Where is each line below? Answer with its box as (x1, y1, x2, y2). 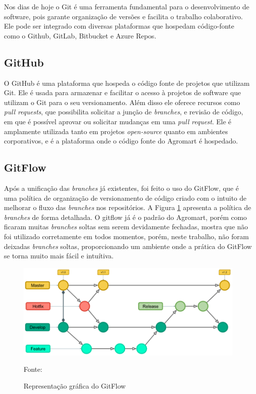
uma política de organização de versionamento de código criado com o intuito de (4, 192, 247, 203)
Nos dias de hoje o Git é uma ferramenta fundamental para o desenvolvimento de (4, 1, 250, 11)
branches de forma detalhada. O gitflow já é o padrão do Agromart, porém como (4, 212, 247, 222)
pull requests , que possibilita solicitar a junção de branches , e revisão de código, (4, 107, 243, 117)
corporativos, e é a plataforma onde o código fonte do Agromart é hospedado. (4, 136, 238, 146)
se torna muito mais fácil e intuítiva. (4, 251, 114, 261)
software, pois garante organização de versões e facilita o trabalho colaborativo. (4, 11, 243, 21)
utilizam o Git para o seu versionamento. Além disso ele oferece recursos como (4, 97, 240, 107)
